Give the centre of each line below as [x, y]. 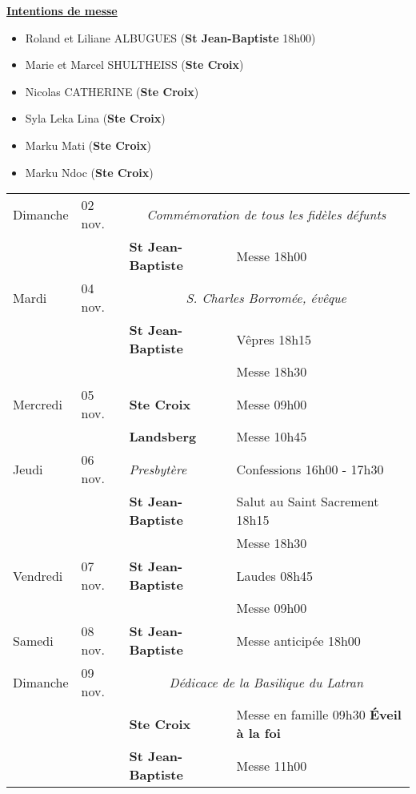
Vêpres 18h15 [274, 339]
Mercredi [38, 404]
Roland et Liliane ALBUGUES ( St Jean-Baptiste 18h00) [170, 37]
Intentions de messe [62, 10]
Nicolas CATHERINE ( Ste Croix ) [112, 91]
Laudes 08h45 [275, 575]
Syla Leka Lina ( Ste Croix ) [95, 118]
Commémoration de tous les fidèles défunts [266, 214]
